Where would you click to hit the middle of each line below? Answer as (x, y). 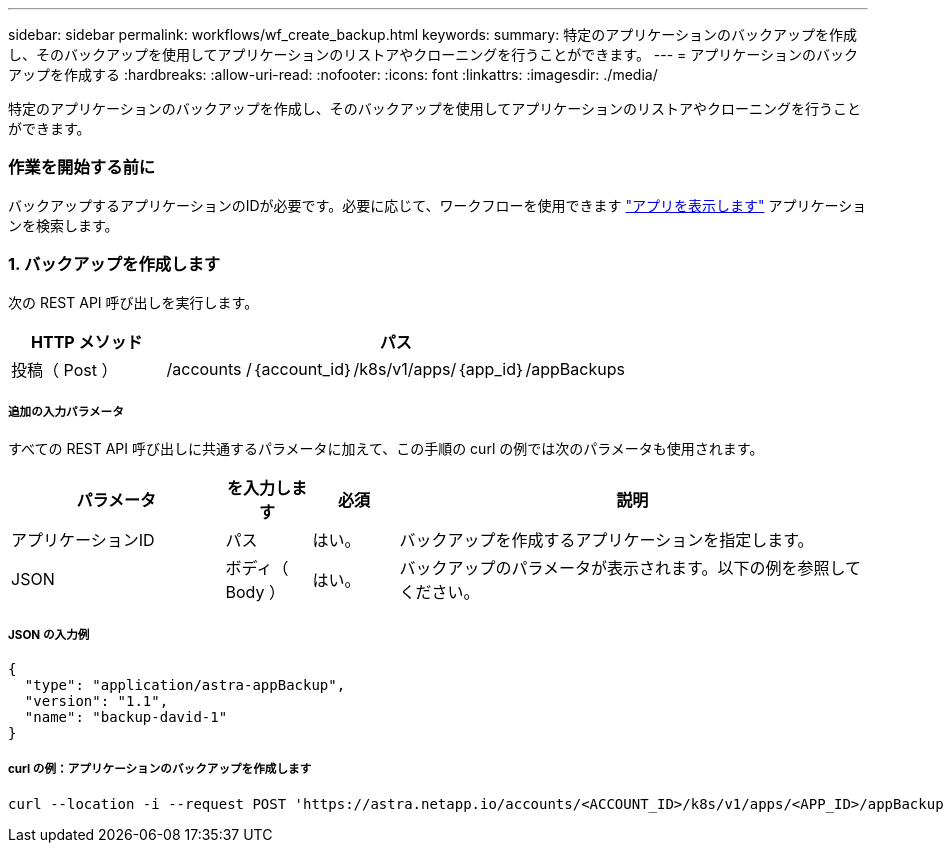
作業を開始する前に (82, 167)
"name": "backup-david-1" (126, 717)
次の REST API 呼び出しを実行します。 (133, 302)
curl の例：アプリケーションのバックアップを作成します (160, 769)
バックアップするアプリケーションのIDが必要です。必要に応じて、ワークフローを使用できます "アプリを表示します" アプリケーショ (437, 205)
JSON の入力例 (49, 634)
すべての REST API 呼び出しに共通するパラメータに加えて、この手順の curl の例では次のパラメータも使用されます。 (386, 449)
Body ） (255, 592)
